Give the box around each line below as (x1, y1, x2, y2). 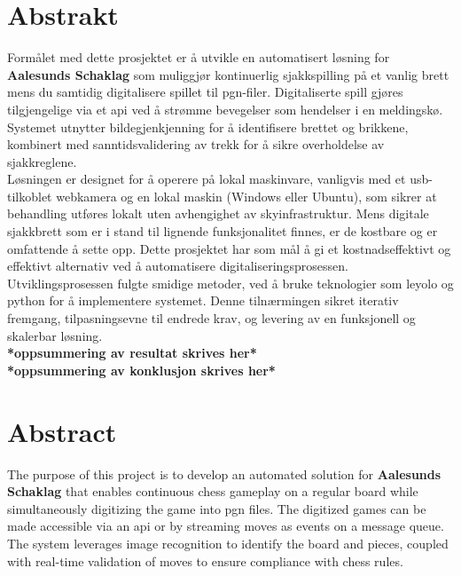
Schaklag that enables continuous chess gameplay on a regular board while (7, 482, 418, 501)
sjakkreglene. (7, 152, 77, 170)
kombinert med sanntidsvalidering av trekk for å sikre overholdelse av (7, 135, 385, 154)
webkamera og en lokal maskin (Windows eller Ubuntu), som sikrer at (56, 186, 437, 205)
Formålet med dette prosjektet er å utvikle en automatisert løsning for (7, 48, 390, 67)
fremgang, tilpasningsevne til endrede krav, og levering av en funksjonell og (7, 309, 416, 327)
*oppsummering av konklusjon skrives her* (7, 360, 276, 379)
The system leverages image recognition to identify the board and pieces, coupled (7, 533, 449, 552)
